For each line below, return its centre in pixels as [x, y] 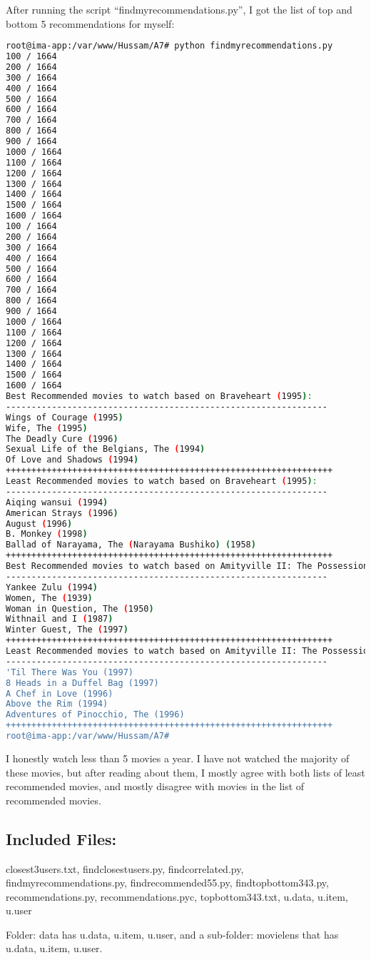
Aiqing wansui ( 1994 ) [57, 502]
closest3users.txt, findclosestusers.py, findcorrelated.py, [125, 868]
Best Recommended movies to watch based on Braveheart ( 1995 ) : [159, 396]
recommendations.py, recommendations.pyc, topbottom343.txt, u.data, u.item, [177, 896]
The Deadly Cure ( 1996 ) [62, 439]
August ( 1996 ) [39, 524]
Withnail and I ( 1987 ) [60, 619]
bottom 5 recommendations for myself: [90, 23]
